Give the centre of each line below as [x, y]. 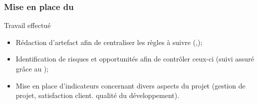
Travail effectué [27, 25]
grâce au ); [32, 68]
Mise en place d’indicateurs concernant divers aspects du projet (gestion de [130, 85]
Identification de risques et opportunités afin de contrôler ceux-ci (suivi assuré [135, 59]
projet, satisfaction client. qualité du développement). [98, 95]
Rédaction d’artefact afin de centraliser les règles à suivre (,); [109, 42]
